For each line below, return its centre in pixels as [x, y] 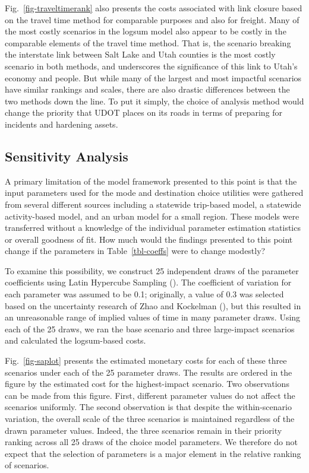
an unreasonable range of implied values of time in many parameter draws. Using [153, 317]
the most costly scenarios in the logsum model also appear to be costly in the [146, 31]
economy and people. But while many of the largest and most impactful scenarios [153, 77]
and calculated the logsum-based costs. [75, 340]
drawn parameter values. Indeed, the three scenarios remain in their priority [144, 430]
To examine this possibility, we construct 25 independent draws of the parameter [152, 270]
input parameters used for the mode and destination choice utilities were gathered [154, 193]
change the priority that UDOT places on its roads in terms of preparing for [144, 112]
